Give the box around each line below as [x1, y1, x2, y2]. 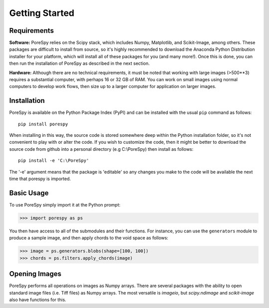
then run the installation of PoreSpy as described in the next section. [9, 60, 150, 67]
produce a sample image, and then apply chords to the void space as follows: [9, 235, 169, 241]
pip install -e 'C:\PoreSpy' [18, 158, 89, 164]
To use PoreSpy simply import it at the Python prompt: [9, 202, 121, 207]
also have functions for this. [9, 297, 67, 303]
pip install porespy [18, 121, 68, 127]
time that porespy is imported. [9, 176, 71, 182]
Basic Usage [9, 189, 49, 197]
